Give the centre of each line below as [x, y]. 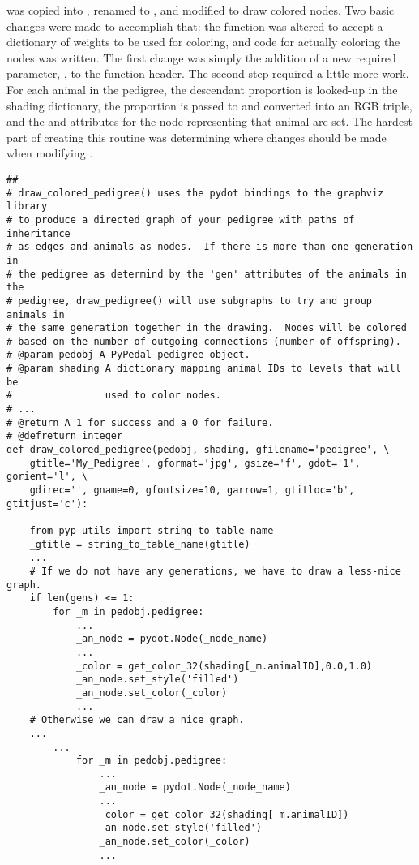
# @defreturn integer [65, 436]
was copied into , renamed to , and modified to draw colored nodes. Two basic [201, 10]
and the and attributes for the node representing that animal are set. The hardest [210, 121]
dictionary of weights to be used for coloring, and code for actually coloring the [203, 42]
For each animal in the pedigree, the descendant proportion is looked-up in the [202, 89]
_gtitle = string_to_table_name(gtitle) [140, 544]
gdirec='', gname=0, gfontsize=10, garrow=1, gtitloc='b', [192, 491]
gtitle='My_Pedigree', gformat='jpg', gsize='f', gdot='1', [195, 463]
